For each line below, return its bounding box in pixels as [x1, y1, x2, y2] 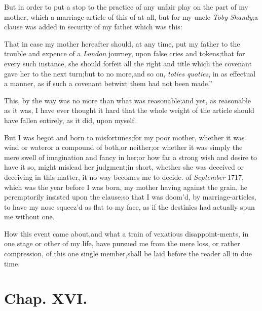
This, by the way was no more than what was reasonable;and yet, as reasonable [4, 95, 251, 105]
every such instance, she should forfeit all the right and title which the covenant [4, 58, 252, 68]
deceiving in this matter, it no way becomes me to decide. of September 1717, [4, 171, 244, 182]
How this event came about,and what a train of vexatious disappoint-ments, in [4, 228, 249, 239]
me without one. [4, 211, 55, 222]
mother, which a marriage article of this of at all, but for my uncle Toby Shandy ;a [4, 11, 258, 22]
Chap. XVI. [4, 288, 88, 308]
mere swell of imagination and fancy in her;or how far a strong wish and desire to [4, 151, 257, 162]
